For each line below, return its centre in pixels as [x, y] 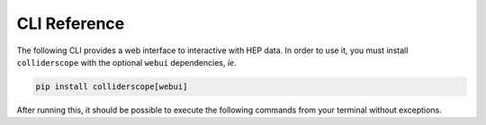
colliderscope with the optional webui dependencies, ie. [127, 62]
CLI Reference [71, 23]
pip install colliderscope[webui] [112, 86]
